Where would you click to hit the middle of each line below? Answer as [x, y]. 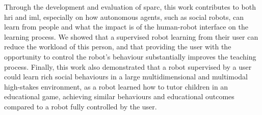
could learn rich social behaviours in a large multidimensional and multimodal [126, 77]
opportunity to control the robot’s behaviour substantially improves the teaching [130, 56]
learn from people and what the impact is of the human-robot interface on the [126, 27]
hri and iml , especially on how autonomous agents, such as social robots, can [124, 17]
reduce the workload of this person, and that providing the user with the [118, 47]
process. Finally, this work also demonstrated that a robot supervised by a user [128, 66]
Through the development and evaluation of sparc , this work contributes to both [130, 7]
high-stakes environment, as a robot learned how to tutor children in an [116, 86]
